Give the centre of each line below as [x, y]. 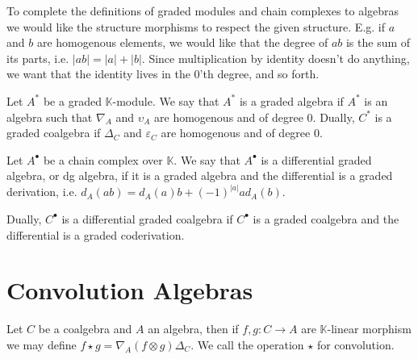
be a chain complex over [103, 159]
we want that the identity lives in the [98, 74]
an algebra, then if [193, 329]
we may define [42, 344]
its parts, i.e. [38, 58]
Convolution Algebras [130, 290]
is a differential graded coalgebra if [147, 218]
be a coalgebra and [85, 329]
